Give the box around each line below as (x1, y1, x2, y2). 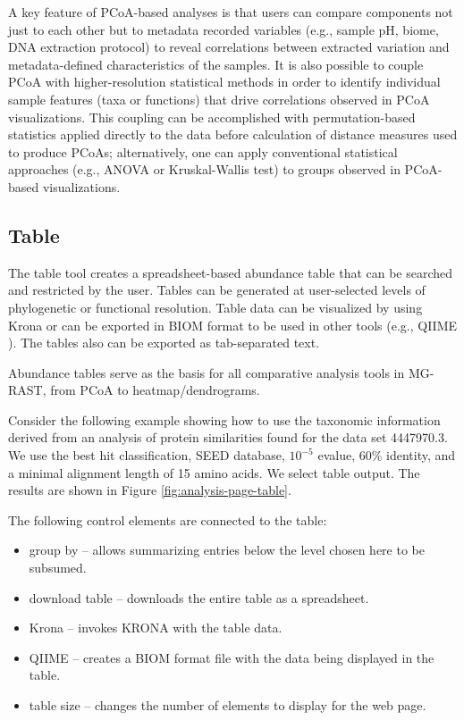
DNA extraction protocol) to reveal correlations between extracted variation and (8, 38, 450, 56)
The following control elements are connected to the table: (8, 510, 327, 529)
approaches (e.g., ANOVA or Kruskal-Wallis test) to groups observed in (8, 160, 401, 179)
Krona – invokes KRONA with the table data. (29, 618, 283, 637)
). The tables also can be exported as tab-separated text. (8, 333, 320, 352)
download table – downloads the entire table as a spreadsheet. (29, 588, 369, 607)
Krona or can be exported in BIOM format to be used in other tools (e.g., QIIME (8, 315, 458, 334)
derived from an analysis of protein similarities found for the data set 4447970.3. (8, 428, 448, 447)
